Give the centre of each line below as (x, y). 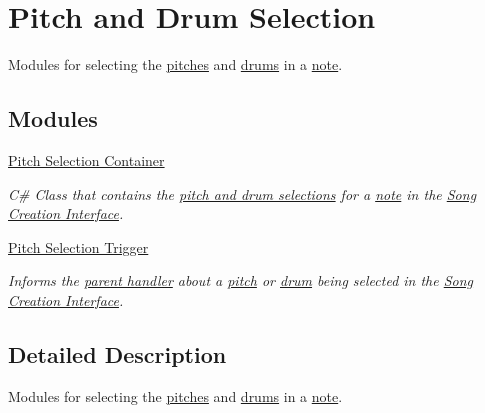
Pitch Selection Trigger (78, 246)
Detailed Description (117, 353)
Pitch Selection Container (86, 159)
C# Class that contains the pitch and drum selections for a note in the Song (242, 193)
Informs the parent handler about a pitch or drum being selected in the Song (241, 280)
